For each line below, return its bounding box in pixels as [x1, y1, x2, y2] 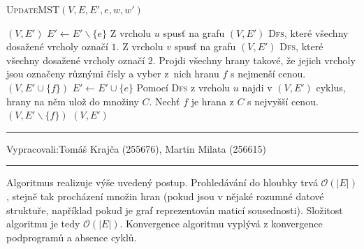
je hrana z [191, 93, 234, 108]
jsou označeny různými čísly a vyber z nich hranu [6, 66, 219, 81]
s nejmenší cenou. [230, 66, 306, 81]
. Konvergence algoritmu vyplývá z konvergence [119, 216, 323, 231]
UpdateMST [6, 2, 60, 16]
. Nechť [149, 93, 180, 108]
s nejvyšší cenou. [247, 93, 319, 108]
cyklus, [316, 80, 346, 94]
